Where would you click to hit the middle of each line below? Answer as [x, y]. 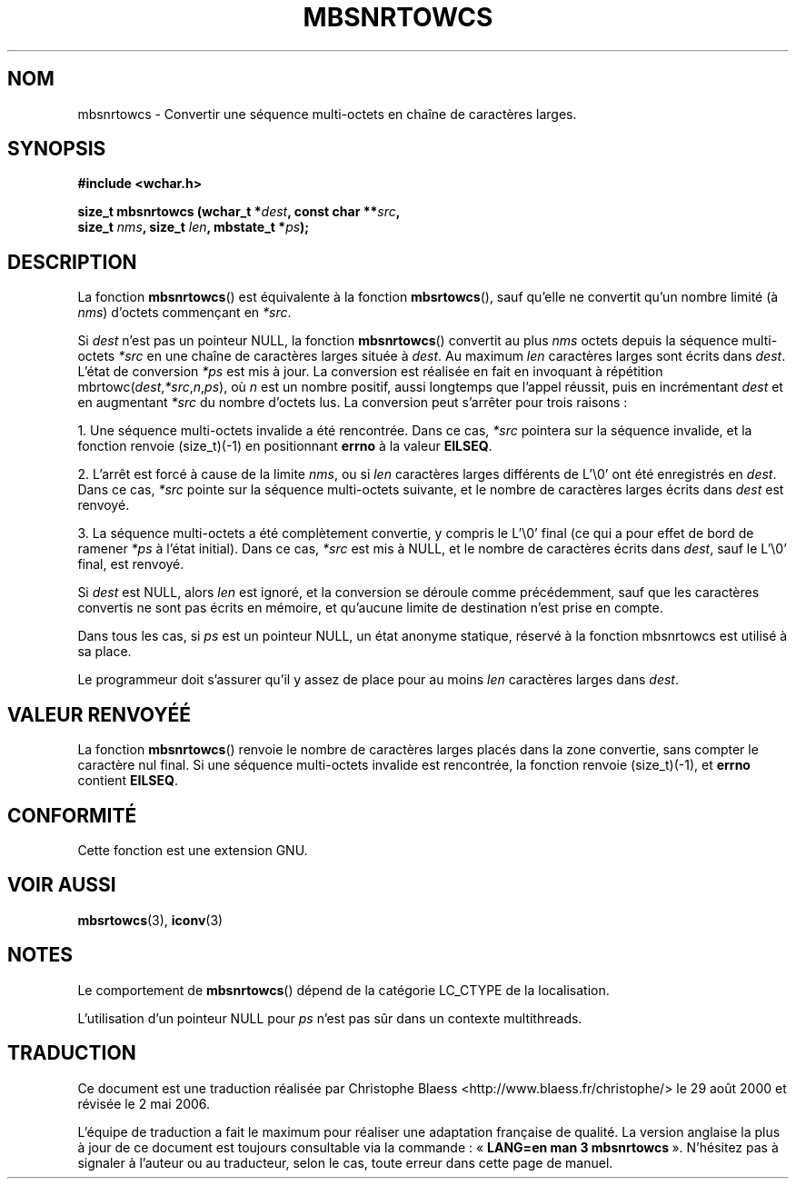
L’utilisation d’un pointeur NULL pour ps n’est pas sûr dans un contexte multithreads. [330, 1018]
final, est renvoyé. [131, 564]
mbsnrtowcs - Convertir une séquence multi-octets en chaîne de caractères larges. [327, 114]
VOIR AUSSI [62, 885]
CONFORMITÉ [72, 815]
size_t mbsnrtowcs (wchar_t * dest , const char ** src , [239, 212]
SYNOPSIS [57, 149]
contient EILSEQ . [128, 781]
